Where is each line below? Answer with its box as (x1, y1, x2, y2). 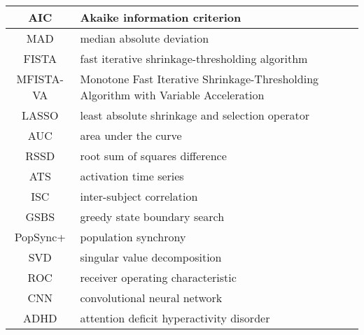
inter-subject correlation (80, 188, 198, 204)
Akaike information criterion (80, 9, 241, 25)
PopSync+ (14, 229, 66, 245)
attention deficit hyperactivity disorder (80, 310, 270, 326)
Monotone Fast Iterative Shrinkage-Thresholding (80, 71, 319, 87)
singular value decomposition (80, 249, 222, 265)
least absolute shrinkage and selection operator (80, 107, 310, 123)
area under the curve (80, 127, 182, 143)
